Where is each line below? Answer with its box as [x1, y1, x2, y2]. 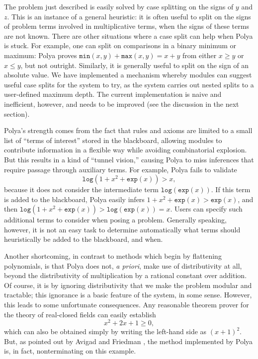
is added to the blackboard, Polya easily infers [4, 194, 145, 204]
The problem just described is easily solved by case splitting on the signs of [4, 1, 234, 11]
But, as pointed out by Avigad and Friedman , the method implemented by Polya [4, 336, 253, 346]
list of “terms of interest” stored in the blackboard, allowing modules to [4, 135, 222, 145]
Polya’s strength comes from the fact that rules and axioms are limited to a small [4, 125, 253, 136]
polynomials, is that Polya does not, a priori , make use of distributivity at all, [4, 260, 242, 271]
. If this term [211, 184, 251, 195]
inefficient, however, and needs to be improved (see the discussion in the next [4, 98, 239, 109]
